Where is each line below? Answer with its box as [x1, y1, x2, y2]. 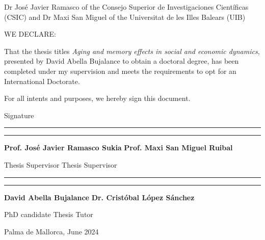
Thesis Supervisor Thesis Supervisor [4, 159, 117, 170]
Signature [4, 110, 34, 120]
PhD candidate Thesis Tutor [4, 209, 93, 220]
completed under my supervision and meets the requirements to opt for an [4, 65, 236, 76]
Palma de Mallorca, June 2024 [4, 226, 99, 236]
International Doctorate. [4, 75, 80, 86]
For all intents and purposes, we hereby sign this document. [4, 93, 191, 103]
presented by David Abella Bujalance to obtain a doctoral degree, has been [4, 56, 239, 66]
